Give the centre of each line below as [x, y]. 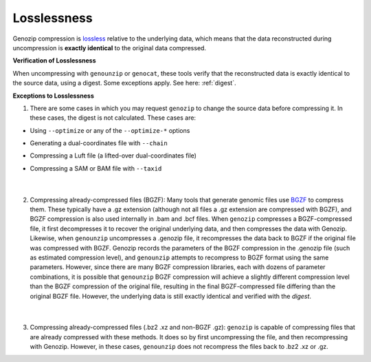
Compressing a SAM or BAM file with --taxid [96, 168]
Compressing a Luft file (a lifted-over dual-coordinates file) [113, 156]
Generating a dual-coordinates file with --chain [99, 143]
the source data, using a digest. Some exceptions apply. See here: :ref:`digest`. [124, 83]
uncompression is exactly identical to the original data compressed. [109, 47]
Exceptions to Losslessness [53, 96]
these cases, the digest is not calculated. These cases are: [113, 118]
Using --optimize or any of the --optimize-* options [110, 130]
